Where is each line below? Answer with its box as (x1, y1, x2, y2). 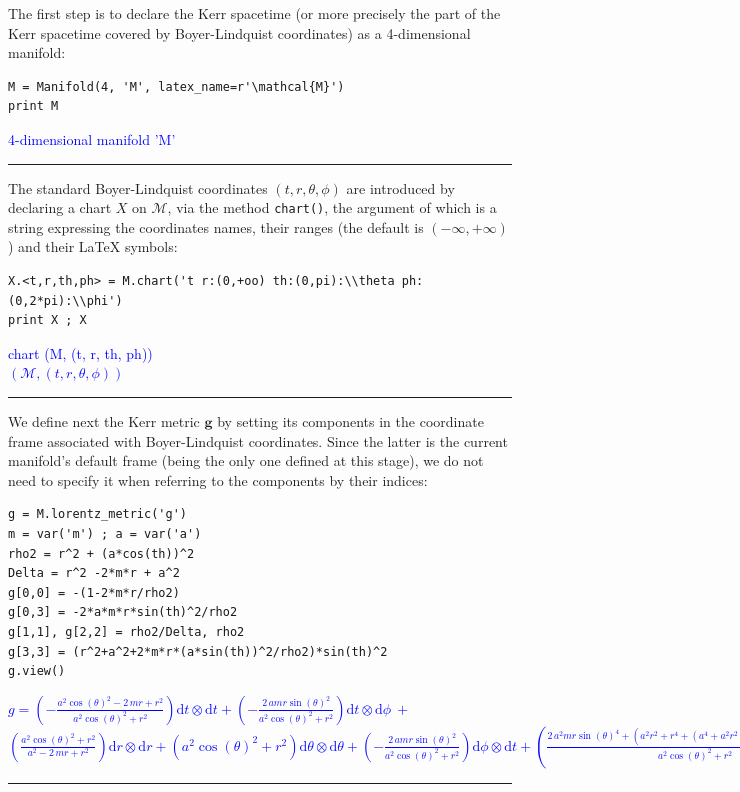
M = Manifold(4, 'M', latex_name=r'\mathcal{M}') (8, 79, 345, 94)
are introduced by (346, 177, 455, 198)
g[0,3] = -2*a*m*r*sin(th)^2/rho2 (8, 605, 238, 620)
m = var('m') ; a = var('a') (8, 526, 202, 541)
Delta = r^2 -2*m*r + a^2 (8, 566, 180, 581)
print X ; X (8, 313, 87, 328)
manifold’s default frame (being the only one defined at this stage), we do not (8, 450, 484, 471)
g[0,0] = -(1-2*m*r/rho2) (8, 585, 180, 600)
